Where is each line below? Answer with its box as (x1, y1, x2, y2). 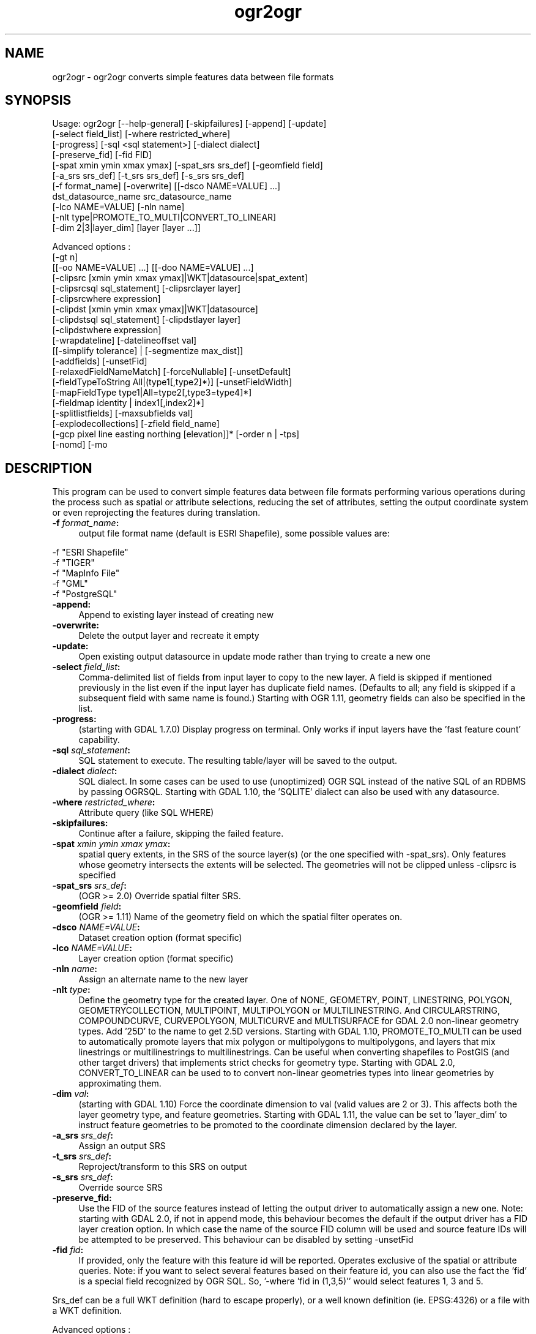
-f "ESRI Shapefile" (52, 547, 128, 558)
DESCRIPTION (5, 460, 92, 476)
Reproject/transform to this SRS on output (78, 1161, 247, 1172)
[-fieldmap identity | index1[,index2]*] (52, 398, 204, 409)
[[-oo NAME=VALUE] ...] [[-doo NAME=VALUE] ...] (52, 262, 254, 273)
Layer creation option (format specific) (78, 953, 234, 964)
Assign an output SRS (78, 1140, 166, 1151)
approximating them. (78, 1078, 162, 1089)
